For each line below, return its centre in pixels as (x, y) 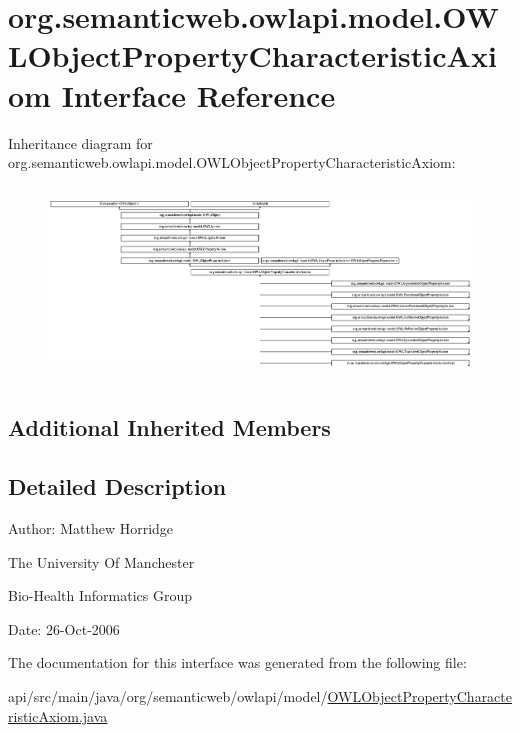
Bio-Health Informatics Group (100, 595)
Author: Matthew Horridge (91, 528)
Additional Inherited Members (169, 427)
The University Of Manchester (101, 561)
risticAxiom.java (58, 715)
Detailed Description (117, 486)
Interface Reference (198, 94)
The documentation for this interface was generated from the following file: (237, 662)
